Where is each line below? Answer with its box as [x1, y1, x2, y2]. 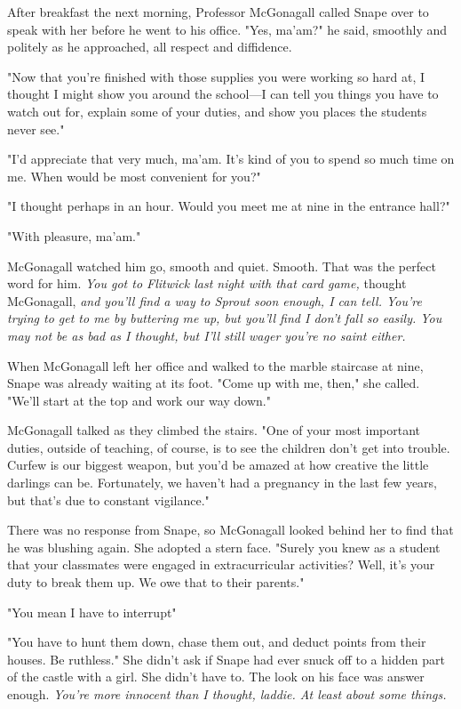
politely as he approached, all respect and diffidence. [7, 37, 292, 56]
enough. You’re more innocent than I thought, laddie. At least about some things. [7, 685, 447, 703]
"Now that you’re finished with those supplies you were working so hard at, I [7, 67, 425, 85]
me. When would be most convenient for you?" [7, 166, 261, 185]
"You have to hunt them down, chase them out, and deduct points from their [7, 632, 426, 651]
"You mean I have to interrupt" [7, 602, 177, 621]
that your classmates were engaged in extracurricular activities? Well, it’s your [7, 555, 435, 574]
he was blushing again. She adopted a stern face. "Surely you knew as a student [7, 537, 441, 556]
